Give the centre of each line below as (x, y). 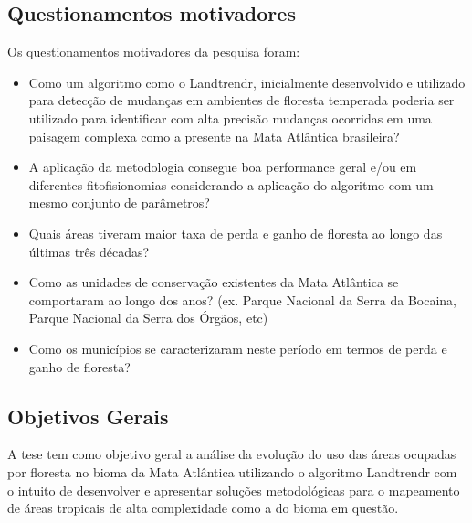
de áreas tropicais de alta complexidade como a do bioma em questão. (203, 508)
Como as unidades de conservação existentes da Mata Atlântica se (214, 282)
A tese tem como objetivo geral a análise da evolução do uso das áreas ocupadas (232, 454)
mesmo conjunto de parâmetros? (119, 203)
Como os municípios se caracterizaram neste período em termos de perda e (238, 348)
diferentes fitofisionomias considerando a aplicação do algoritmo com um (231, 184)
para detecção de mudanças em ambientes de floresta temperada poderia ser (241, 100)
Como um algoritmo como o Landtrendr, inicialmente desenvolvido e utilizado (247, 82)
